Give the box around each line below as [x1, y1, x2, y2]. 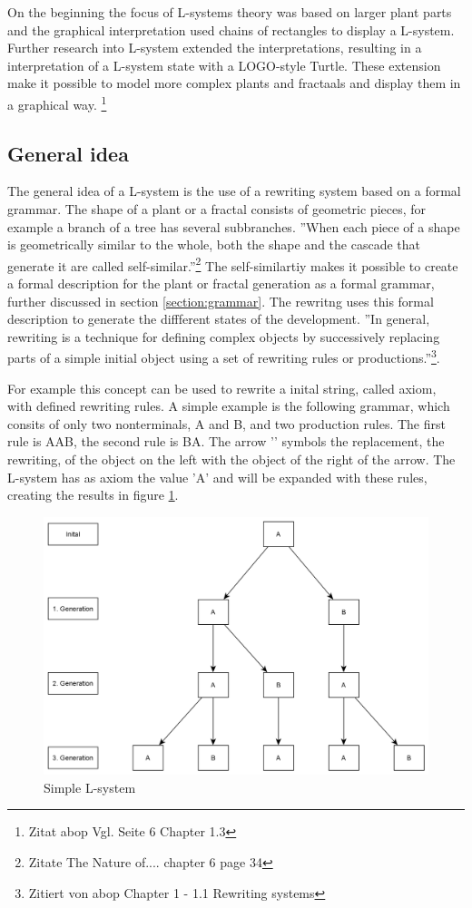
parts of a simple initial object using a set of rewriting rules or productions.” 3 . [7, 346, 440, 367]
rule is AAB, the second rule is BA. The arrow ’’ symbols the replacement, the [7, 432, 445, 451]
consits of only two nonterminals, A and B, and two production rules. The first [7, 414, 446, 433]
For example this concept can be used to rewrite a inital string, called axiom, [7, 378, 437, 397]
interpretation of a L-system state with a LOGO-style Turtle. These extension [7, 55, 441, 74]
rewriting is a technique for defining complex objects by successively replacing [7, 327, 440, 346]
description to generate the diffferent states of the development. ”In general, [7, 309, 430, 328]
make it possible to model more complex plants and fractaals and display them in [7, 73, 461, 93]
